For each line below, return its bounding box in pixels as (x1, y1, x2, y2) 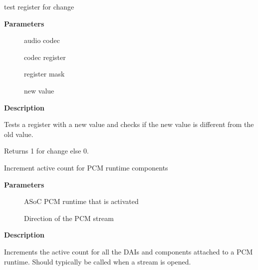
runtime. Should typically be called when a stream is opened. (4, 256, 191, 266)
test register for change (4, 1, 74, 11)
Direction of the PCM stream (24, 212, 114, 223)
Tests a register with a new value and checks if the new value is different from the (4, 119, 254, 129)
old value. (4, 128, 33, 139)
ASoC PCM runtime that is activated (24, 196, 139, 206)
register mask (24, 68, 65, 79)
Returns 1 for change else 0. (4, 145, 89, 156)
